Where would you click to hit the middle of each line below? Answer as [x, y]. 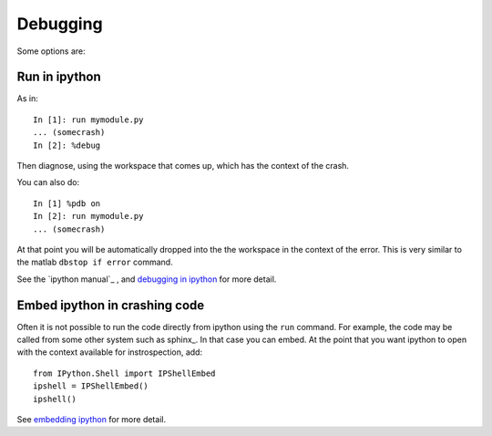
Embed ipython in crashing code [111, 305]
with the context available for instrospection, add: [110, 352]
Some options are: [51, 51]
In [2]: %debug [67, 145]
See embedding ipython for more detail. [92, 419]
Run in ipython [59, 77]
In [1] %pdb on [67, 203]
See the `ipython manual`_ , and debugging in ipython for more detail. [147, 279]
